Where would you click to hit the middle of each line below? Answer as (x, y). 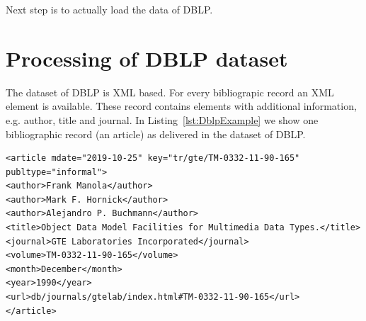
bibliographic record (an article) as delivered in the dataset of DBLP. (156, 134)
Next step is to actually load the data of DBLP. (109, 9)
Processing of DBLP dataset (147, 58)
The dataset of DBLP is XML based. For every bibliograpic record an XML (170, 92)
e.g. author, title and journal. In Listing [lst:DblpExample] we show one (162, 119)
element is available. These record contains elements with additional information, (181, 106)
